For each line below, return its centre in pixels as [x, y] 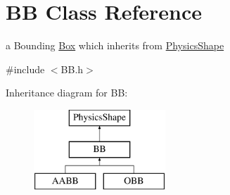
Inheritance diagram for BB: [67, 93]
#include [25, 69]
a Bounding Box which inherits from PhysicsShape [115, 45]
